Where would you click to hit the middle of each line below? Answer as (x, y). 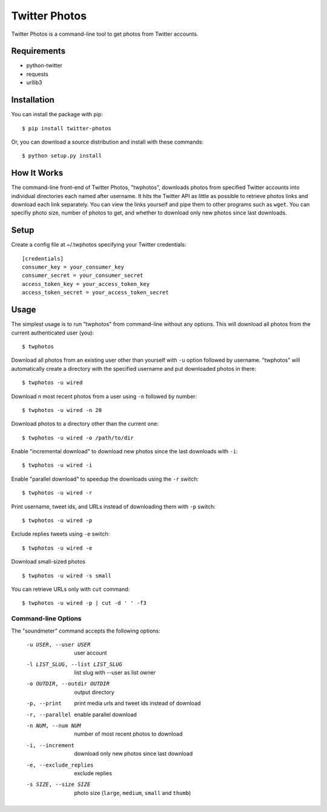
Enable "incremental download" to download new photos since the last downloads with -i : (125, 451)
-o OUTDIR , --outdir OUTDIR (68, 684)
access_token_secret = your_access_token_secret (95, 293)
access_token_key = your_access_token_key (86, 284)
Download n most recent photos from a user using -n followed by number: (104, 396)
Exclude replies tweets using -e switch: (61, 534)
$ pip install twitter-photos (67, 128)
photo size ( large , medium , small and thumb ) (133, 793)
